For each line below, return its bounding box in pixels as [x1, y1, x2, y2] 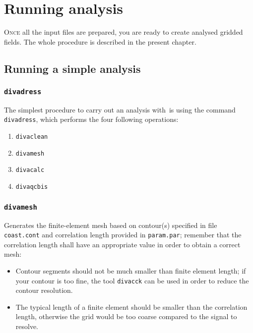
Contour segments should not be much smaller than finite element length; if [15, 265, 246, 276]
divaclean [15, 133, 48, 141]
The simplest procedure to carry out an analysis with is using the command [4, 104, 236, 114]
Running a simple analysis [4, 60, 141, 76]
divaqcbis [15, 183, 48, 191]
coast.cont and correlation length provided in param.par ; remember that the [4, 229, 242, 240]
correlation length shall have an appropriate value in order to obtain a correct [4, 239, 241, 249]
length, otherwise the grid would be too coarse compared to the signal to [15, 311, 237, 322]
